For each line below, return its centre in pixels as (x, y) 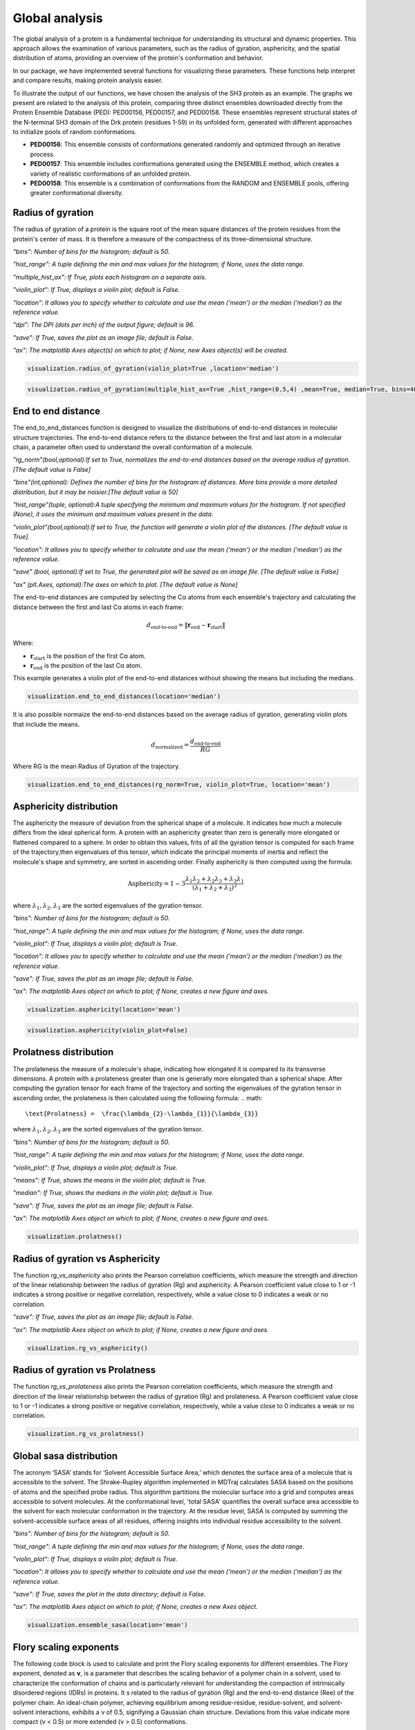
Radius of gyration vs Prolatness (84, 1370)
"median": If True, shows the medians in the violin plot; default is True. (113, 1193)
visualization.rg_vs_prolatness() (86, 1434)
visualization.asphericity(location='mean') (104, 1010)
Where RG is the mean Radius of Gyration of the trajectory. (96, 766)
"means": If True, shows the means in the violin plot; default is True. (110, 1181)
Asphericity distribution (65, 806)
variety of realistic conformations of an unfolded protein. (111, 174)
